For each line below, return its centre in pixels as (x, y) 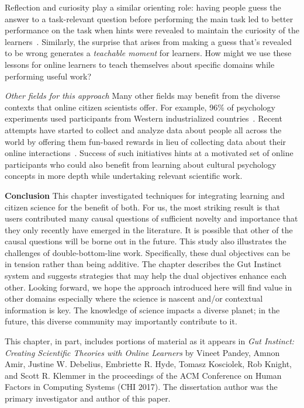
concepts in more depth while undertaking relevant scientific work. (124, 176)
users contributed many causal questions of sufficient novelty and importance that (151, 218)
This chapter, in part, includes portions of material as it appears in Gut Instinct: (150, 341)
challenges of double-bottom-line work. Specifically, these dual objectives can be (148, 252)
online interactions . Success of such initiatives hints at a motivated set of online (149, 153)
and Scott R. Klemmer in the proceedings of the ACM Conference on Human (143, 375)
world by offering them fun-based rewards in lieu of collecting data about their (146, 141)
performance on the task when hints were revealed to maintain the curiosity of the (152, 30)
